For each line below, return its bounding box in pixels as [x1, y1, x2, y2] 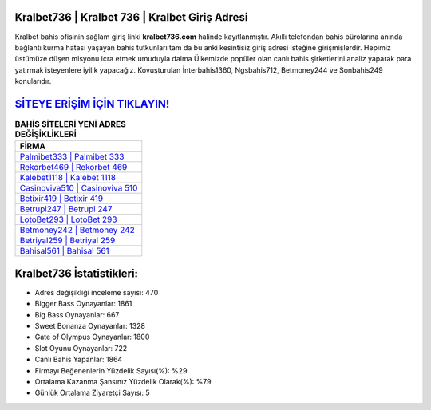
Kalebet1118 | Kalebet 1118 [19, 172, 116, 183]
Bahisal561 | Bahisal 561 [19, 246, 109, 257]
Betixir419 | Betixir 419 [19, 193, 104, 204]
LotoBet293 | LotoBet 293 [19, 214, 117, 225]
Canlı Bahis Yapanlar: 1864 [34, 355, 123, 365]
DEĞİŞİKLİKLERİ [14, 128, 77, 140]
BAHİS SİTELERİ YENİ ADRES [14, 119, 127, 130]
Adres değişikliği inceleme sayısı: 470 [34, 287, 159, 297]
